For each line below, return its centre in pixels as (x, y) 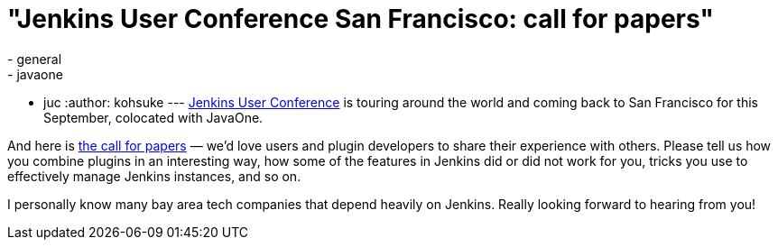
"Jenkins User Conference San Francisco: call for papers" (361, 19)
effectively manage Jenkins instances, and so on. (154, 176)
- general (35, 59)
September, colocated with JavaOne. (153, 117)
